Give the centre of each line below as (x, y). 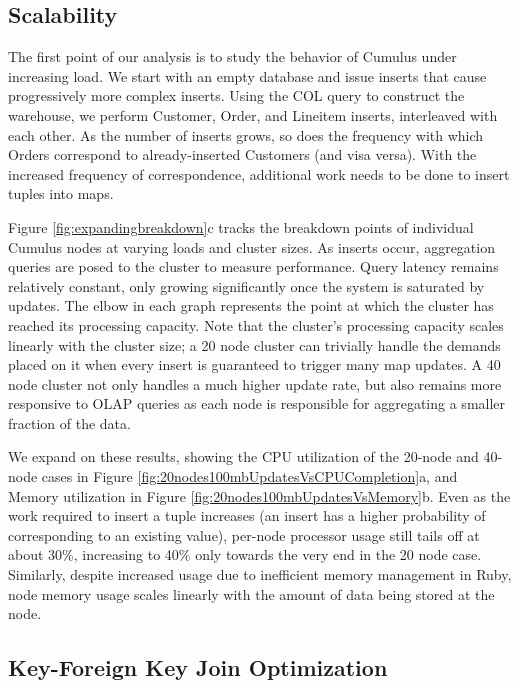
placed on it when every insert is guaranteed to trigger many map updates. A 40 (254, 364)
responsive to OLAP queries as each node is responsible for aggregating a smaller (257, 403)
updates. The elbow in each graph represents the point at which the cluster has (251, 305)
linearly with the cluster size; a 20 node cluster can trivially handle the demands (254, 344)
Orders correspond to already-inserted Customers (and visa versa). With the (242, 154)
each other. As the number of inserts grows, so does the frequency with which (246, 134)
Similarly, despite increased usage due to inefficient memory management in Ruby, (260, 574)
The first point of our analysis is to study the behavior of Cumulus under (232, 56)
